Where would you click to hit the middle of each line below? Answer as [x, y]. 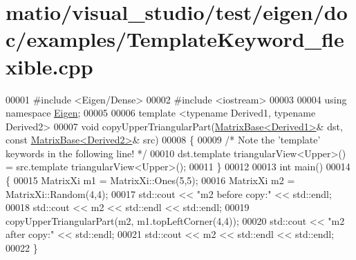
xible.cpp [49, 66]
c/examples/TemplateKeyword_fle [175, 39]
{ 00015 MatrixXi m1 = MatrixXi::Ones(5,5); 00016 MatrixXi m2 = [150, 180]
